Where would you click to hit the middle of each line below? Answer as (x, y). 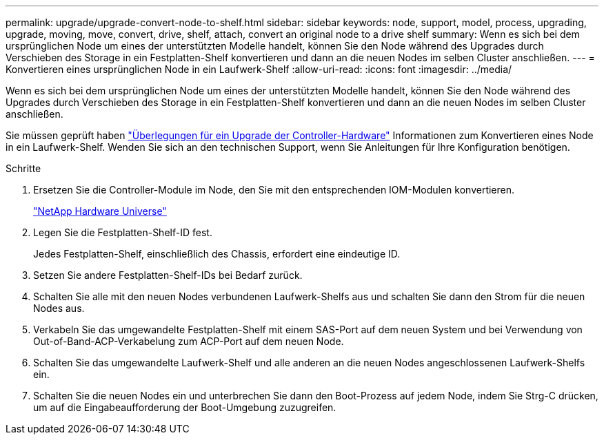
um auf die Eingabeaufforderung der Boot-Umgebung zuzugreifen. (185, 407)
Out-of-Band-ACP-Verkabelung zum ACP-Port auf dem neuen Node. (189, 341)
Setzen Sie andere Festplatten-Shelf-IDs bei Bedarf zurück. (168, 275)
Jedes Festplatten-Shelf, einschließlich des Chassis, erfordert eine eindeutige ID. (217, 254)
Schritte (23, 168)
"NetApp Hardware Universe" (100, 211)
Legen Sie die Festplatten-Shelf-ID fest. (123, 232)
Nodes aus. (59, 308)
